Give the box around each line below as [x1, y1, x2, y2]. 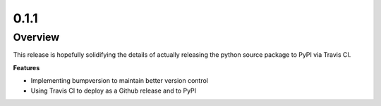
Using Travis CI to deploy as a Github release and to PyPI [30, 86, 197, 95]
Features [13, 63, 40, 72]
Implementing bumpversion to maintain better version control [30, 77, 208, 85]
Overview [13, 31, 60, 44]
